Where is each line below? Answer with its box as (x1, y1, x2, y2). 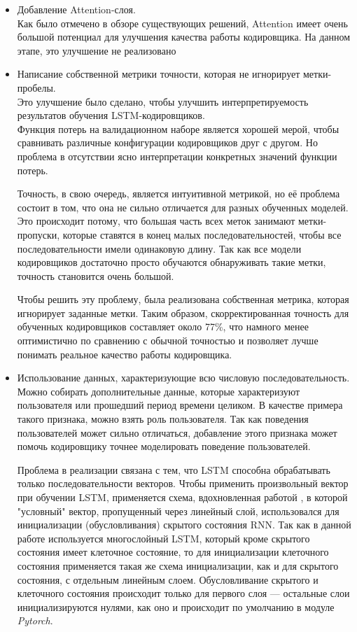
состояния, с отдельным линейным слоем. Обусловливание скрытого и (17, 572, 318, 587)
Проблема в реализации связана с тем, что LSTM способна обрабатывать (17, 462, 330, 477)
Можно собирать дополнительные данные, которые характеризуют (17, 384, 300, 398)
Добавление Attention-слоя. (17, 2, 136, 16)
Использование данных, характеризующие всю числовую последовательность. (17, 370, 350, 385)
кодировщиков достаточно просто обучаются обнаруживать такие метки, (17, 255, 326, 269)
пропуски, (17, 227, 60, 241)
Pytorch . (17, 613, 53, 628)
